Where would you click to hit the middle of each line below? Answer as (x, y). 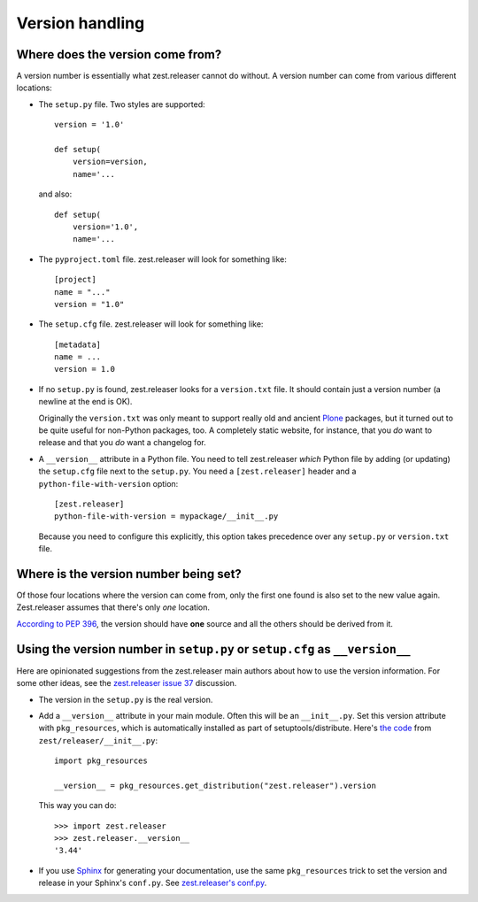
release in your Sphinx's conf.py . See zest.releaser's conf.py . (153, 883)
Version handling (81, 23)
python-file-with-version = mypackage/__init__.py (166, 517)
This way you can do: (77, 806)
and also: (55, 194)
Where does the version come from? (119, 54)
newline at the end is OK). (85, 402)
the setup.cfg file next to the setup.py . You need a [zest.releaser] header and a (197, 471)
